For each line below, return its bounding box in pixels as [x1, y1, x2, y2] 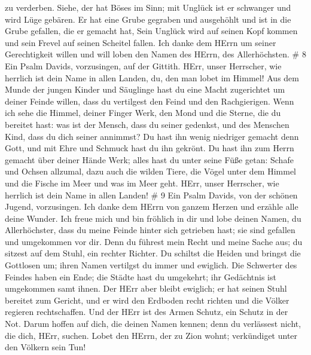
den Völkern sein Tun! [5, 341, 86, 353]
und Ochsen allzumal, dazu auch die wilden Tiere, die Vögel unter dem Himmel [5, 165, 297, 177]
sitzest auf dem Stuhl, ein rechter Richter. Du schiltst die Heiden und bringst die [5, 247, 301, 259]
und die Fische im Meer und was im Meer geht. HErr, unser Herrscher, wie [5, 176, 279, 189]
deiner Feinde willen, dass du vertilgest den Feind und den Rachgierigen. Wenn [5, 94, 294, 107]
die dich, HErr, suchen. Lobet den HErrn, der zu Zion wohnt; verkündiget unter [5, 329, 298, 341]
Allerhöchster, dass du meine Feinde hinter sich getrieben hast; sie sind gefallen [5, 224, 295, 236]
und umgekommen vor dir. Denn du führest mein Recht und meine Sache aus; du [5, 235, 303, 247]
